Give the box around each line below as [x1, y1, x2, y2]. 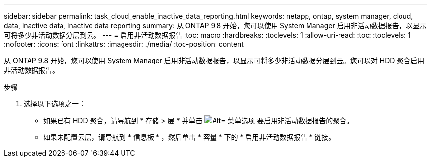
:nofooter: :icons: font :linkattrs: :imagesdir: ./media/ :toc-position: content [4, 40, 244, 48]
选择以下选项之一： [24, 99, 86, 108]
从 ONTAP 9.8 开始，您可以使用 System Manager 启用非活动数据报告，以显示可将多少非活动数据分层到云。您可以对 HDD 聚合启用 [4, 56, 425, 64]
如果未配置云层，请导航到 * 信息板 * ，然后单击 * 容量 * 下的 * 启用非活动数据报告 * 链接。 [43, 133, 336, 141]
